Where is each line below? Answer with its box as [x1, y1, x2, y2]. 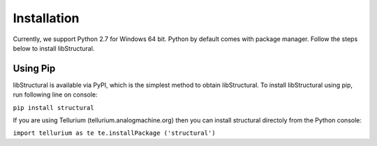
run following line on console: [13, 90, 98, 99]
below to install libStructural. [13, 44, 95, 52]
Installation [13, 10, 80, 26]
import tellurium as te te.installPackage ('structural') [13, 129, 216, 137]
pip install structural [13, 104, 94, 111]
